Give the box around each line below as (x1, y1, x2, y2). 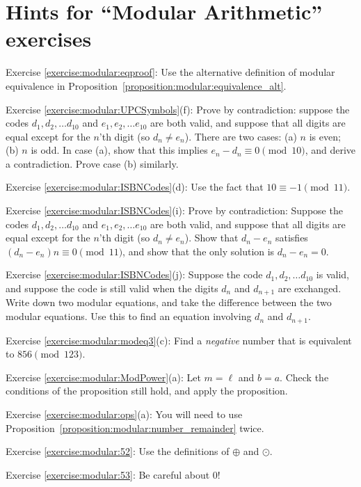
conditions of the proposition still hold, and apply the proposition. (6, 383, 288, 398)
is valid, (316, 267, 349, 282)
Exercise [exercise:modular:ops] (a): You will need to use (6, 406, 243, 421)
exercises (6, 24, 92, 53)
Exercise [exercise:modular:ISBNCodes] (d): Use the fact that (6, 179, 264, 194)
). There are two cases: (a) (184, 129, 297, 143)
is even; (309, 129, 341, 143)
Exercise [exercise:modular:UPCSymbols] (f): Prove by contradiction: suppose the (6, 102, 350, 116)
